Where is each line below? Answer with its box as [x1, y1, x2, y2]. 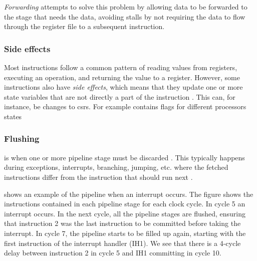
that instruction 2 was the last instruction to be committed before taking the [4, 218, 241, 228]
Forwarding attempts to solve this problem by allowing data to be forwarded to [4, 2, 247, 12]
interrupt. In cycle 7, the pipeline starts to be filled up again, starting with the [4, 227, 246, 238]
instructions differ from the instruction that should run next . [4, 171, 193, 182]
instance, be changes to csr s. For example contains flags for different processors [4, 101, 246, 112]
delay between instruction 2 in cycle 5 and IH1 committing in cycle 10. [4, 247, 221, 258]
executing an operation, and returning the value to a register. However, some [4, 72, 240, 82]
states [4, 111, 22, 121]
